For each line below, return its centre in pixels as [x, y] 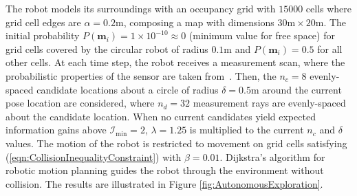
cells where [329, 8]
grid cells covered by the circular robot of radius [107, 48]
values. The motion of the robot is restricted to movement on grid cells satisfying [176, 143]
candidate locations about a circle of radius [128, 89]
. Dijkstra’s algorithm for [272, 156]
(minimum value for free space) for [262, 35]
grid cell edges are [43, 22]
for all [330, 48]
